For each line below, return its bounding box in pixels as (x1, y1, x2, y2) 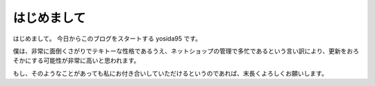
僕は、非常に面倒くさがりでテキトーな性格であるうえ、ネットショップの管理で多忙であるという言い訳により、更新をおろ (12, 47, 359, 55)
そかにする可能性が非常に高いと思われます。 (12, 56, 140, 65)
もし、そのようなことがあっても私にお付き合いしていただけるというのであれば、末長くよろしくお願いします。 (12, 69, 328, 77)
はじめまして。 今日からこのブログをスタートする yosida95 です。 (12, 34, 201, 43)
